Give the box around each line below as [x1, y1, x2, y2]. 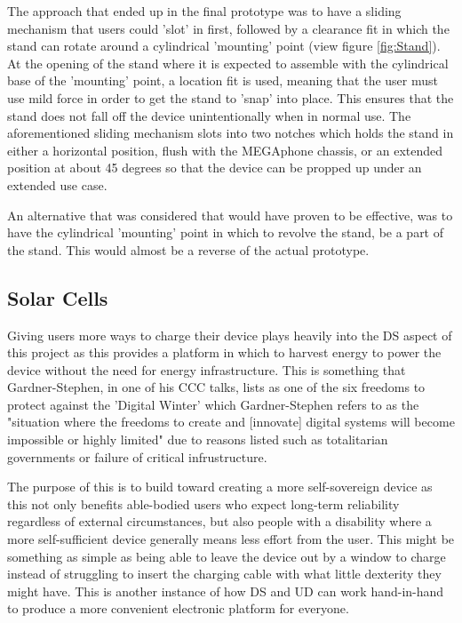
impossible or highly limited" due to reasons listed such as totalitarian [7, 430, 388, 449]
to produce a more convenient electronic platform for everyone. [7, 599, 349, 618]
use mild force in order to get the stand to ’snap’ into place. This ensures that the [7, 88, 454, 107]
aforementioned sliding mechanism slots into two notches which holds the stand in [7, 124, 454, 142]
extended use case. [7, 175, 108, 194]
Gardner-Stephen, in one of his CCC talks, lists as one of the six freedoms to [7, 378, 426, 396]
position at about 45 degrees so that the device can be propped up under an [7, 158, 422, 177]
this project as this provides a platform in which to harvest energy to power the [7, 343, 442, 362]
